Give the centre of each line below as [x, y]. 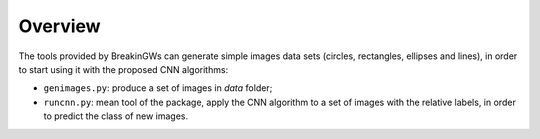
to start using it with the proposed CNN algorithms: [123, 69]
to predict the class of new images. [116, 116]
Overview [59, 26]
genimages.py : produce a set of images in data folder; [158, 88]
